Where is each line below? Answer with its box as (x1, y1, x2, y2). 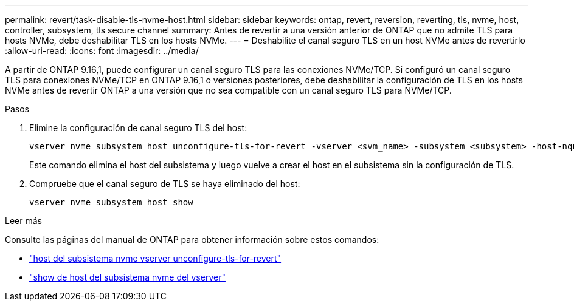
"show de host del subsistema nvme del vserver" (29, 272, 226, 282)
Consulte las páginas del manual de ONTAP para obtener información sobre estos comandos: (5, 234, 379, 245)
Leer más (5, 216, 42, 226)
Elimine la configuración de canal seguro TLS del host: (29, 123, 247, 133)
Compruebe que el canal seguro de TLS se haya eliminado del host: (29, 178, 300, 189)
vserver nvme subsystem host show (29, 197, 193, 207)
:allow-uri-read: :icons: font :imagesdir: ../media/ (5, 46, 199, 56)
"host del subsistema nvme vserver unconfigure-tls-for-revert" (29, 253, 282, 263)
